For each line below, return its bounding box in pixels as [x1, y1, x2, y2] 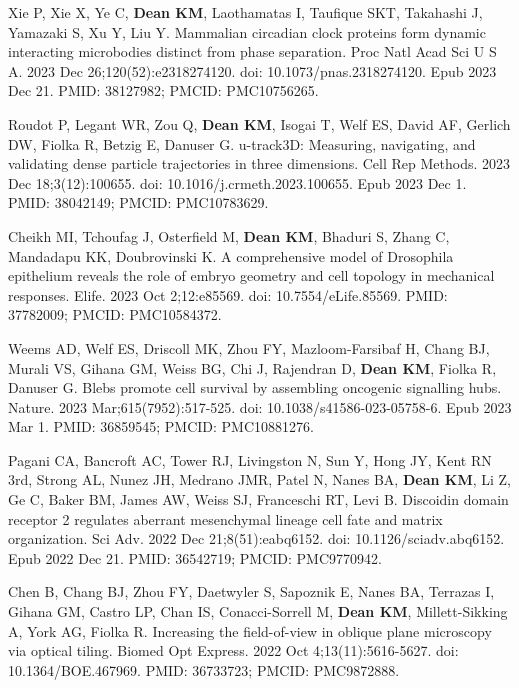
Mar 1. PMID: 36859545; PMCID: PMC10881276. [8, 416, 314, 437]
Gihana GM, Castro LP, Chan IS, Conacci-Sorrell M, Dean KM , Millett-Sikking [8, 601, 508, 622]
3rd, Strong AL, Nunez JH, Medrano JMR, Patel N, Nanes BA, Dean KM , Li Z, [8, 469, 512, 490]
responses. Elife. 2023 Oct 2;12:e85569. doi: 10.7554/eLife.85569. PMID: [8, 284, 448, 305]
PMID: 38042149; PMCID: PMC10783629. [8, 192, 269, 213]
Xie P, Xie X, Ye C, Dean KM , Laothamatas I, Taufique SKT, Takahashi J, [8, 2, 483, 22]
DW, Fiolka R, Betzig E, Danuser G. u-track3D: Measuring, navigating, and [8, 133, 476, 154]
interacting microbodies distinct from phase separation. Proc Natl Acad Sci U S [8, 41, 497, 62]
